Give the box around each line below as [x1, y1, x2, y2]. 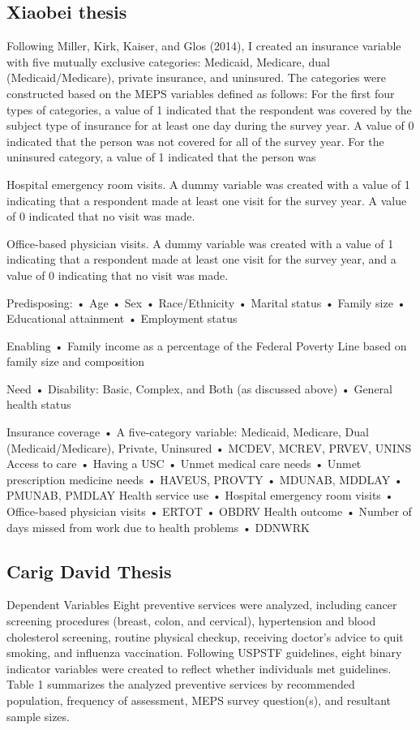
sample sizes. [6, 707, 70, 724]
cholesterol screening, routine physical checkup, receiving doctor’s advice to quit [6, 628, 404, 645]
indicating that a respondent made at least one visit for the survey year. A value [6, 191, 407, 208]
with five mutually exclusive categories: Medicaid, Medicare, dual [6, 53, 330, 70]
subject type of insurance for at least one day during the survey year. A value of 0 [6, 117, 414, 134]
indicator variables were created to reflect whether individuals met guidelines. [6, 659, 392, 676]
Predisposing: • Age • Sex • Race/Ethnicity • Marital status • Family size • [6, 294, 406, 311]
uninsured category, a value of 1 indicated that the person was [6, 148, 316, 165]
